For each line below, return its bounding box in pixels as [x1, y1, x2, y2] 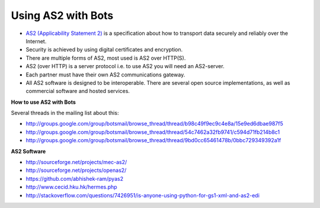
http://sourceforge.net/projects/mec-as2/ [25, 159, 127, 166]
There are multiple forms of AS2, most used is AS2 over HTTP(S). [25, 54, 186, 62]
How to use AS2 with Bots [11, 98, 76, 105]
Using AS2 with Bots [11, 9, 114, 22]
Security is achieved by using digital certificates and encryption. [25, 46, 183, 53]
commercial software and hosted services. [25, 88, 130, 95]
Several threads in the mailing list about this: [11, 110, 119, 117]
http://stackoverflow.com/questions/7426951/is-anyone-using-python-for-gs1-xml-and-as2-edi [25, 191, 260, 199]
